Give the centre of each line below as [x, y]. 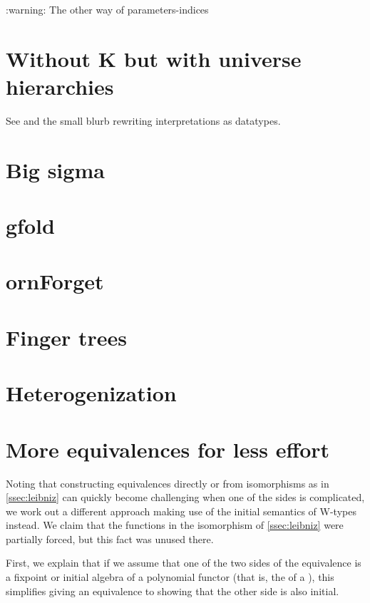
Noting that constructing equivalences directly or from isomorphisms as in [168, 483]
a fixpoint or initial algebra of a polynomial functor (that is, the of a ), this [170, 577]
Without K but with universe [154, 58]
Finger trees [66, 337]
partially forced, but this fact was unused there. [110, 538]
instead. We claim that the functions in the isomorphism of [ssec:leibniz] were [175, 525]
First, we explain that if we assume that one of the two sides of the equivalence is [184, 563]
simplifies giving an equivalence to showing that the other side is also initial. [173, 591]
